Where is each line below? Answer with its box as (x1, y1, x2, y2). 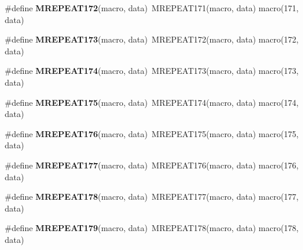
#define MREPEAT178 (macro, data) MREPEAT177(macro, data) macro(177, (5, 190, 299, 203)
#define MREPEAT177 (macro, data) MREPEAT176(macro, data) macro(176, (5, 158, 299, 171)
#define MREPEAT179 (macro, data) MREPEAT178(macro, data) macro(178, (5, 222, 299, 234)
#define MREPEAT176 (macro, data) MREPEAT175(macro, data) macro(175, (5, 127, 299, 139)
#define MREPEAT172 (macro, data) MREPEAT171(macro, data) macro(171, (5, 2, 299, 14)
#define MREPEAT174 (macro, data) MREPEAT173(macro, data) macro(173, (5, 64, 299, 77)
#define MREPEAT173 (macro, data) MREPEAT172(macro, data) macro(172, (5, 33, 299, 46)
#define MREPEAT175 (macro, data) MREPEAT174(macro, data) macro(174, (5, 96, 299, 108)
